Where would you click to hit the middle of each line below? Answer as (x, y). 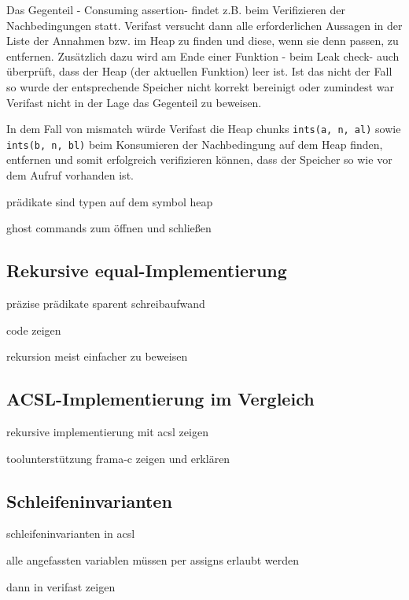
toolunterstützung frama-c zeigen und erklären (118, 458)
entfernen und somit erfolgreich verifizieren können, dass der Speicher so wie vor (199, 159)
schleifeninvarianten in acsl (71, 533)
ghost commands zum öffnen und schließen (109, 228)
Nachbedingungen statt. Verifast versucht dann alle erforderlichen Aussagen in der (204, 25)
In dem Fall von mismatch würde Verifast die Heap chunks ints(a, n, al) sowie (204, 129)
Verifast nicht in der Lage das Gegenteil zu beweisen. (134, 102)
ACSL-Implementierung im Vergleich (160, 399)
